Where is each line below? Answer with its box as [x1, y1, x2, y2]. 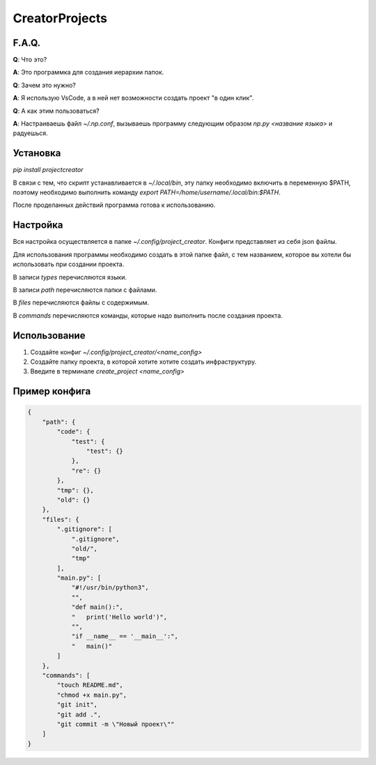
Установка [13, 147, 61, 160]
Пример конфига [13, 385, 91, 397]
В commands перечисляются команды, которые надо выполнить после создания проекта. [13, 311, 283, 320]
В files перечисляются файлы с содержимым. [13, 298, 150, 307]
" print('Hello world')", [71, 613, 167, 621]
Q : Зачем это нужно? [13, 81, 76, 89]
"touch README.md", [56, 681, 123, 689]
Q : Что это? [13, 56, 47, 64]
